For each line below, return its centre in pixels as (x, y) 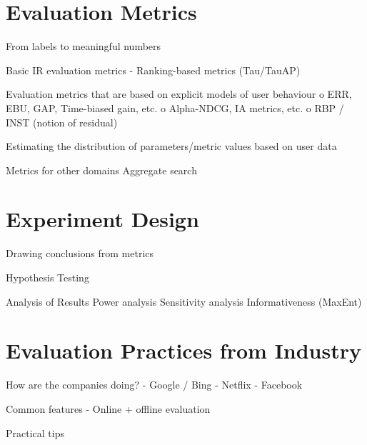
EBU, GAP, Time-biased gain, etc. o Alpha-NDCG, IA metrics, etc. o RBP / (175, 107)
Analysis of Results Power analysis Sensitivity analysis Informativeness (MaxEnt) (184, 301)
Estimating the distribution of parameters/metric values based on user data (171, 146)
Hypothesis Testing (47, 277)
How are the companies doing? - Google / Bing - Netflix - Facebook (154, 385)
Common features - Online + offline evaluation (108, 408)
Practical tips (35, 432)
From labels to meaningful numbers (84, 46)
